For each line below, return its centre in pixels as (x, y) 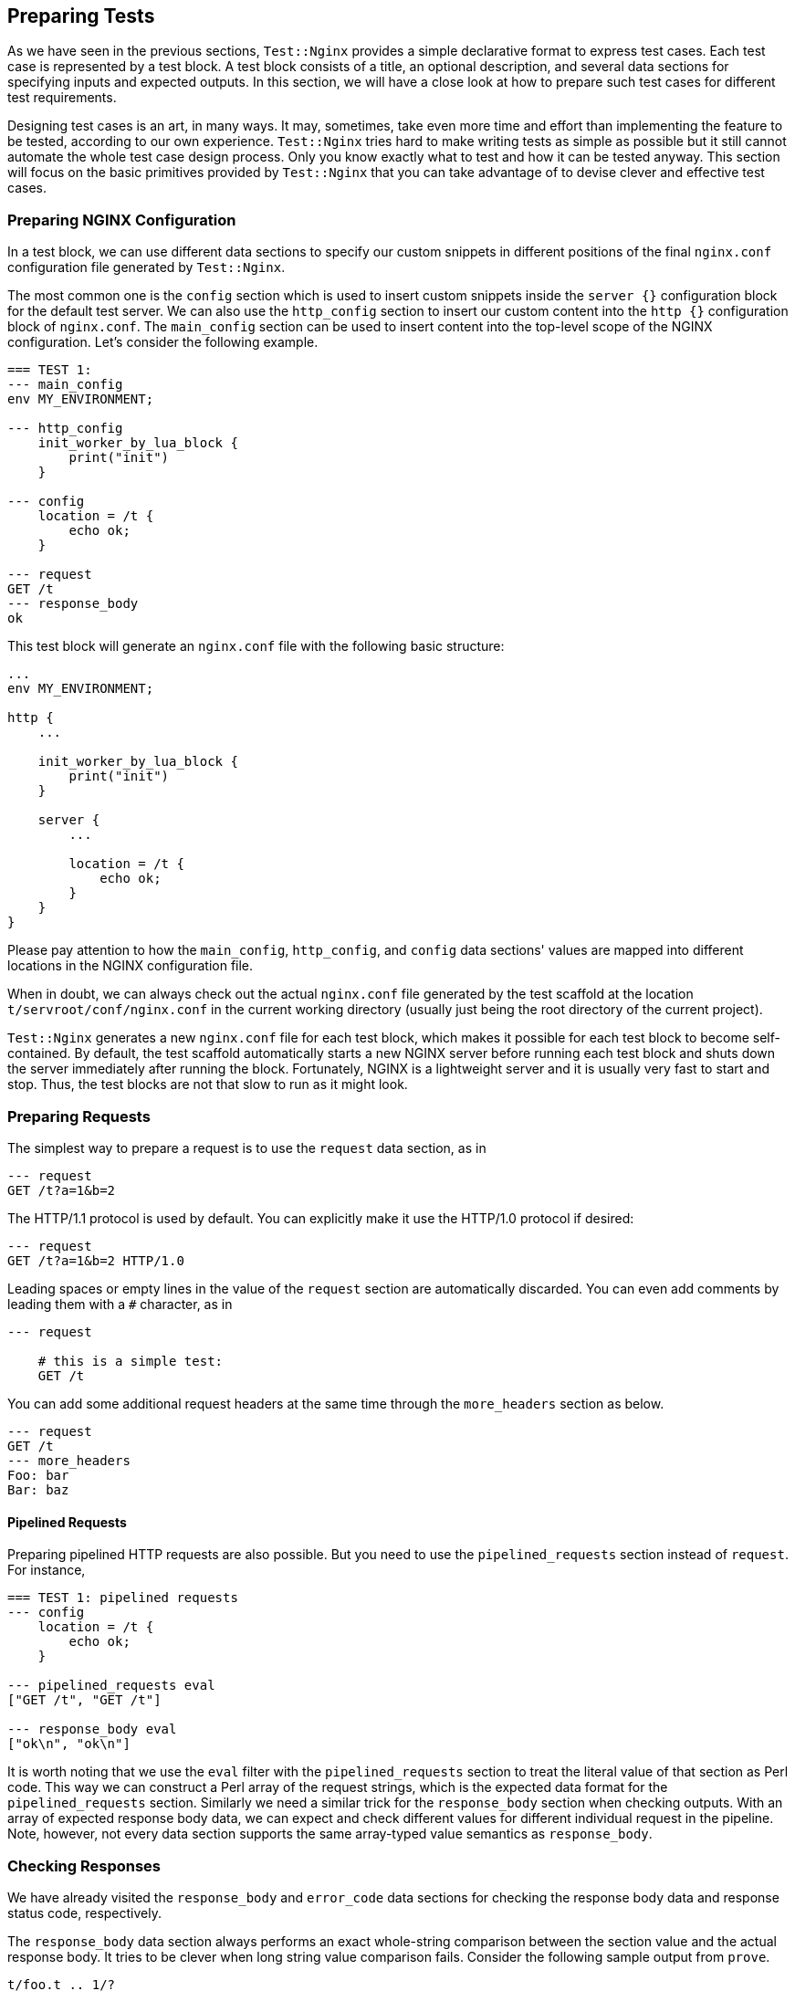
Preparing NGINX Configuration (122, 220)
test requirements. (62, 98)
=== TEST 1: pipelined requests (123, 1598)
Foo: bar (38, 1475)
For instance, (47, 1570)
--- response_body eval (92, 1729)
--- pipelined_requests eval (111, 1686)
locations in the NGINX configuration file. (131, 966)
